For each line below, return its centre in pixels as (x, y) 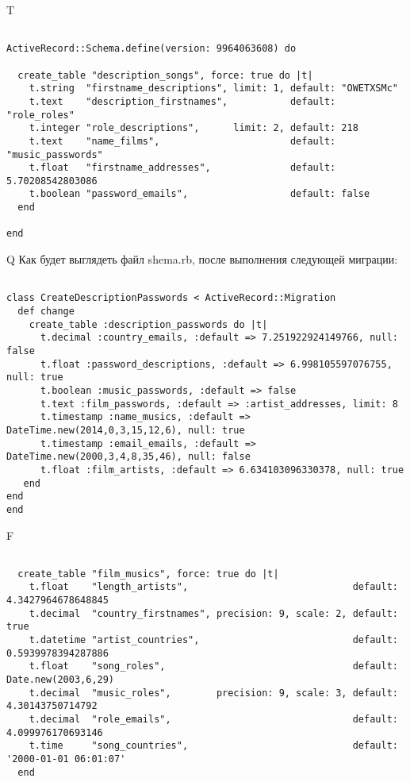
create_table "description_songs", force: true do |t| (165, 75)
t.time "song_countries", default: (213, 746)
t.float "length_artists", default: (213, 587)
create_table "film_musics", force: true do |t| (148, 574)
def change (46, 311)
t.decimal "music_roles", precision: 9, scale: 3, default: (213, 693)
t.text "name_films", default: (182, 141)
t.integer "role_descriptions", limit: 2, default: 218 (194, 128)
